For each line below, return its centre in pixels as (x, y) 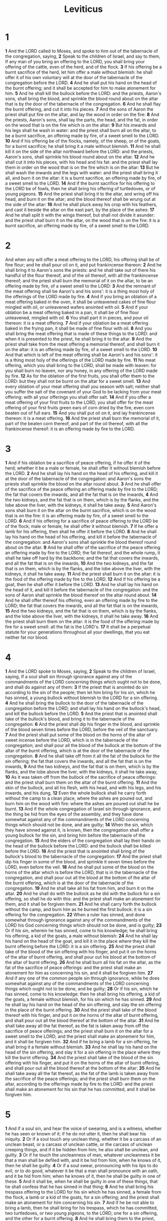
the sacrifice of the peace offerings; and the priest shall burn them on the (80, 1079)
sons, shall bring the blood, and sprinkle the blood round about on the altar (82, 99)
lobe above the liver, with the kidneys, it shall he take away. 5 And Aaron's (81, 505)
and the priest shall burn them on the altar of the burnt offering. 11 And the (81, 782)
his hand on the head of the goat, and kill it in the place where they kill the (81, 941)
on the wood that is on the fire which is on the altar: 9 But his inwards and (81, 125)
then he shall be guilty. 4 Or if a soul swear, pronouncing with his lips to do (82, 1165)
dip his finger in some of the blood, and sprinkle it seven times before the (80, 861)
